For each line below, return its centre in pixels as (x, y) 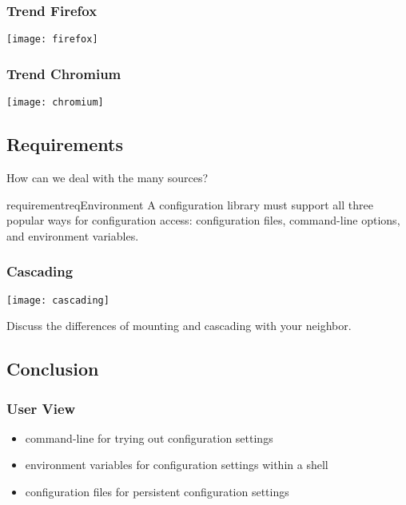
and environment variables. (73, 235)
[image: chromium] (55, 103)
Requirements (65, 144)
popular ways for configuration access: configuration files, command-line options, (203, 220)
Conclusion (53, 369)
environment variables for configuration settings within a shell (177, 465)
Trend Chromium (64, 73)
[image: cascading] (58, 300)
